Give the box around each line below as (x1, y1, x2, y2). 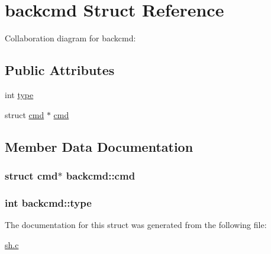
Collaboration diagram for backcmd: (5, 32, 136, 44)
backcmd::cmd (66, 168, 135, 183)
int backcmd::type (5, 195, 92, 210)
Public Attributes (5, 61, 115, 79)
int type (5, 88, 34, 100)
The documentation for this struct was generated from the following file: (5, 218, 267, 230)
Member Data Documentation (5, 137, 193, 155)
